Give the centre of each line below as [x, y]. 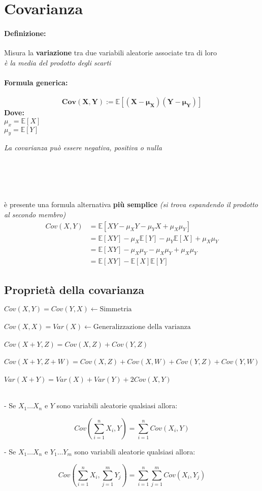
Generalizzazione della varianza [142, 327]
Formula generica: [36, 82]
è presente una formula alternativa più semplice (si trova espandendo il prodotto [131, 204]
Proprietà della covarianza [74, 289]
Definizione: [25, 33]
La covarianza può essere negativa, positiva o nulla [83, 148]
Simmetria [116, 309]
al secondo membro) [35, 214]
